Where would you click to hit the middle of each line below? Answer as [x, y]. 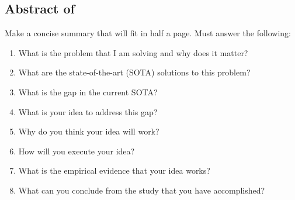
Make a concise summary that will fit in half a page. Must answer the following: [148, 33]
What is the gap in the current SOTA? [88, 92]
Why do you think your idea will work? [89, 131]
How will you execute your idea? [77, 151]
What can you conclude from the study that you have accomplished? [142, 190]
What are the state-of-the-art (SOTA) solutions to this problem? [134, 72]
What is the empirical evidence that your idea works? [114, 170]
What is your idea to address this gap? [88, 111]
